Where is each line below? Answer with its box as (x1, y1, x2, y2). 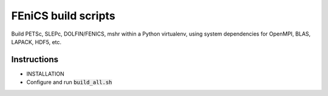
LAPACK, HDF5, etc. (11, 38, 62, 45)
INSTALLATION (26, 70, 65, 77)
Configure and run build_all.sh (26, 78, 112, 86)
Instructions (11, 54, 59, 65)
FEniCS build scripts (11, 9, 115, 22)
